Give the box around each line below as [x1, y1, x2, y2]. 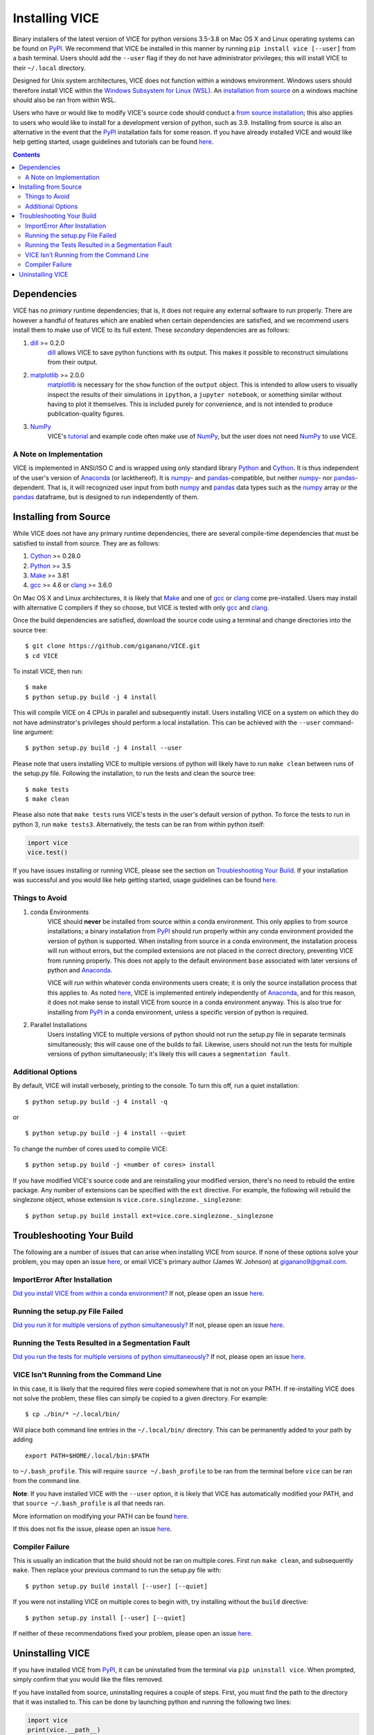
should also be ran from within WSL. [12, 96, 117, 104]
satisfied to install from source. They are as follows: [12, 539, 161, 548]
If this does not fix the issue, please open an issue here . [12, 1524, 172, 1533]
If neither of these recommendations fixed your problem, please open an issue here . [12, 1629, 253, 1637]
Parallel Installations [30, 1020, 87, 1029]
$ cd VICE [25, 652, 58, 659]
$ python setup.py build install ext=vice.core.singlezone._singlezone [25, 1212, 274, 1219]
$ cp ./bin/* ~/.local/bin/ [25, 1410, 121, 1419]
